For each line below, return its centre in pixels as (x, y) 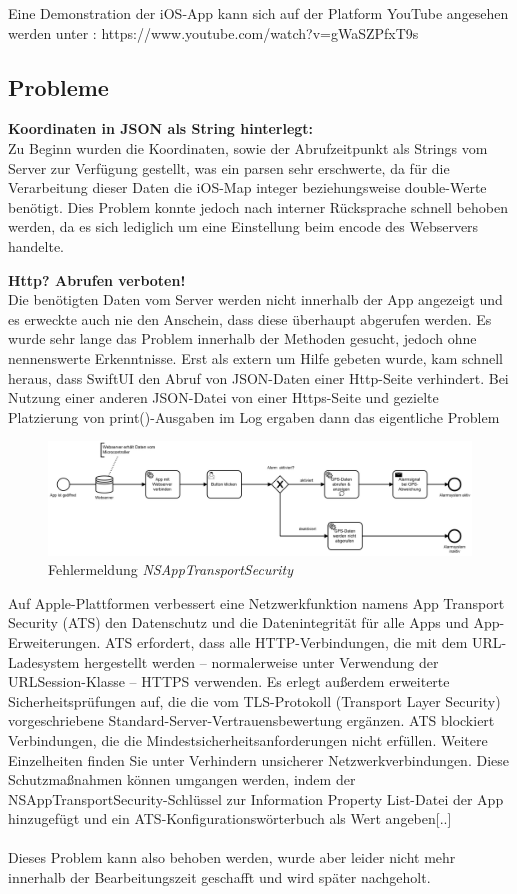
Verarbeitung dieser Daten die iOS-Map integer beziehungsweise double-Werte (247, 187)
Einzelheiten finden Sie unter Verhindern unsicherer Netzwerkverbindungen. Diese (258, 759)
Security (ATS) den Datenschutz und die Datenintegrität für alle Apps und (238, 622)
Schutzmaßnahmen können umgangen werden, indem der (182, 779)
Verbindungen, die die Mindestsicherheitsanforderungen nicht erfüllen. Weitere (248, 739)
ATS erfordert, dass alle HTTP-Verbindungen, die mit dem (286, 641)
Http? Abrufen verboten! (97, 279)
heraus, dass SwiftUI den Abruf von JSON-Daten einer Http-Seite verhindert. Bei (258, 377)
